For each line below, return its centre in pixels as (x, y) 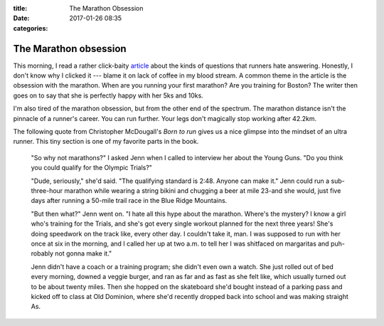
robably (42, 253)
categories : (31, 28)
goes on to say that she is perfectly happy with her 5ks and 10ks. (108, 95)
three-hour (47, 190)
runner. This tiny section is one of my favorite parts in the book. (106, 142)
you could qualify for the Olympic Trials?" (92, 168)
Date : (21, 19)
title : (20, 8)
